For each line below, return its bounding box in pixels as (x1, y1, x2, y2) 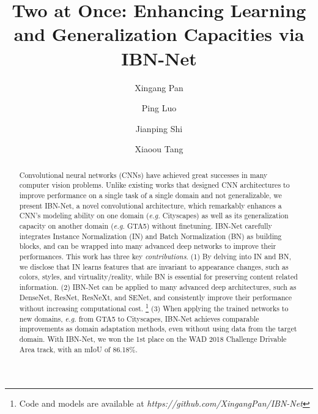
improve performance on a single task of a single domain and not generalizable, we (19, 190, 282, 200)
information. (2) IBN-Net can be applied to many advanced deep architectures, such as (19, 281, 297, 292)
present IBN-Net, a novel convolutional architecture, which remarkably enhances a (19, 200, 282, 210)
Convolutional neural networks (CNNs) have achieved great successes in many (19, 169, 268, 180)
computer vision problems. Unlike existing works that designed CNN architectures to (19, 180, 290, 190)
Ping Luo (141, 102, 177, 114)
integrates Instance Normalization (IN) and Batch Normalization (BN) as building (19, 231, 282, 241)
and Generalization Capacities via (13, 21, 305, 46)
